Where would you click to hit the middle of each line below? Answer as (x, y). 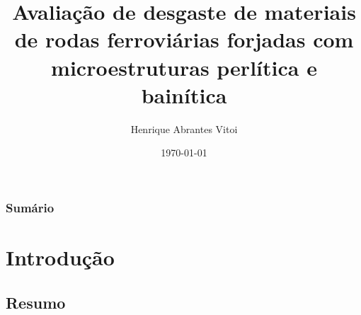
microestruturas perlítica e (184, 67)
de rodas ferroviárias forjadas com (184, 39)
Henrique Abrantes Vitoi (184, 128)
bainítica (184, 94)
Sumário (30, 207)
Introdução (60, 257)
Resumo (36, 302)
